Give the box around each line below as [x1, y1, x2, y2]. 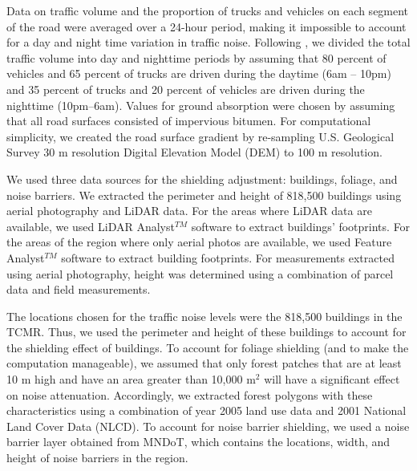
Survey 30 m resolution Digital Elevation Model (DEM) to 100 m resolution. [6, 144, 383, 160]
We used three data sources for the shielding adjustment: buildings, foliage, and [6, 170, 398, 187]
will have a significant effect [264, 371, 400, 388]
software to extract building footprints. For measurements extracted [61, 249, 395, 266]
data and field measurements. [6, 281, 151, 298]
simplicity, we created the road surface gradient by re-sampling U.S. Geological [6, 128, 395, 144]
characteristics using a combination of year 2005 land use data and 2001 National [6, 402, 407, 419]
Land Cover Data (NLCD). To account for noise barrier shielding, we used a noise [6, 417, 410, 434]
